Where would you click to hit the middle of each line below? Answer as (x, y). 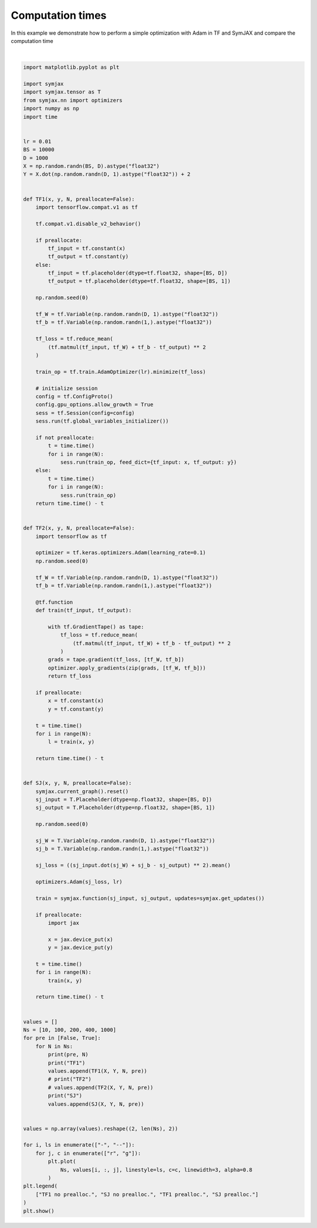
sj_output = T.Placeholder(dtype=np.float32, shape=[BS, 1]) (125, 808)
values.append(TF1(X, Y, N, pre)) (97, 1071)
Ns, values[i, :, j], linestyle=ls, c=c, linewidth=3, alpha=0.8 (156, 1170)
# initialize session (67, 388)
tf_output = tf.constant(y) (88, 257)
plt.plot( (62, 1162)
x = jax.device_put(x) (81, 939)
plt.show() (39, 1211)
